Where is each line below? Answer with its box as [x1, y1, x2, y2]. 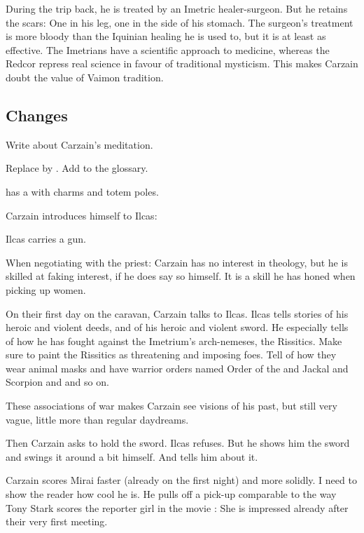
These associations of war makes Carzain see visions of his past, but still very [6, 398, 337, 413]
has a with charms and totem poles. [6, 184, 159, 198]
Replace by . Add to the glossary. [6, 161, 148, 175]
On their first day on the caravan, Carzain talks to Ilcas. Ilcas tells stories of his [6, 306, 349, 321]
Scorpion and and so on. [6, 375, 109, 389]
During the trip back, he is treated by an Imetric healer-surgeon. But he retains [6, 1, 348, 15]
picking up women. [6, 282, 86, 297]
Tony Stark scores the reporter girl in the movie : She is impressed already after [6, 500, 349, 515]
